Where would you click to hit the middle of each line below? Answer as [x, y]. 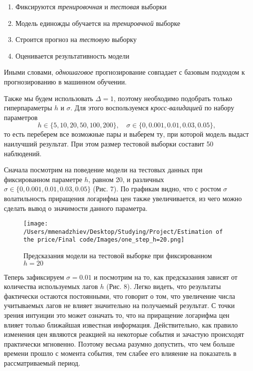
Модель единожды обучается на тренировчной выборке [98, 23]
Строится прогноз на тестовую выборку [76, 39]
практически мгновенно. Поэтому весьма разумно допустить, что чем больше [119, 343]
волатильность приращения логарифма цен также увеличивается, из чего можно [123, 198]
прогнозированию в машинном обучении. [65, 81]
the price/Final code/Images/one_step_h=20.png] [104, 240]
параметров [21, 117]
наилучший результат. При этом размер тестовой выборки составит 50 [109, 143]
